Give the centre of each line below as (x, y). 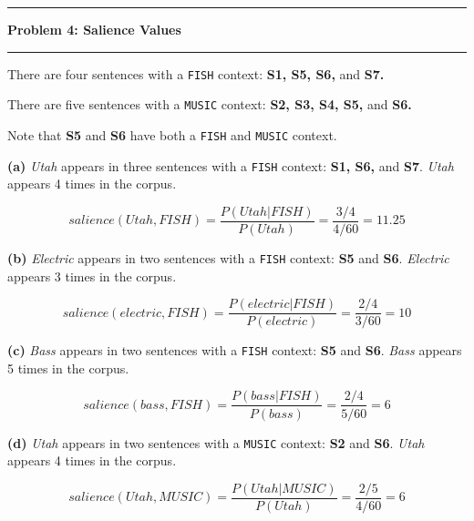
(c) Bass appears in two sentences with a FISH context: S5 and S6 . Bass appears (235, 350)
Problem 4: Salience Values (94, 29)
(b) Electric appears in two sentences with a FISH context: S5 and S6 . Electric (228, 257)
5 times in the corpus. (68, 368)
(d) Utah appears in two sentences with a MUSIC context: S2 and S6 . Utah (216, 442)
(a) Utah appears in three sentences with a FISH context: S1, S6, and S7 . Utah (231, 165)
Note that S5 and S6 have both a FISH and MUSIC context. (172, 134)
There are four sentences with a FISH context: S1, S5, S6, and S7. (196, 73)
